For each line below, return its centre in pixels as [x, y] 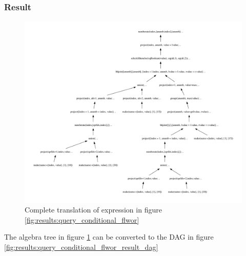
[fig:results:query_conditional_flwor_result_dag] [81, 247]
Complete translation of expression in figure [93, 210]
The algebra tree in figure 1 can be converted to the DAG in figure [109, 237]
